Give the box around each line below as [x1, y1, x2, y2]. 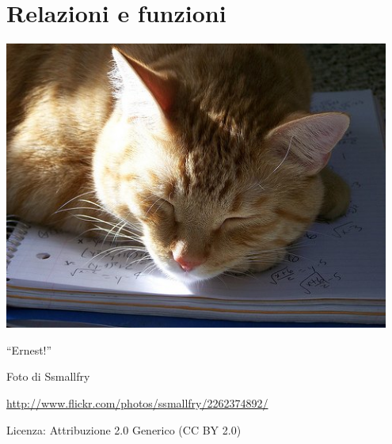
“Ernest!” [6, 341, 52, 358]
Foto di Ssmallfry [6, 368, 90, 385]
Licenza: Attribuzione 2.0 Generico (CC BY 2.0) [6, 421, 242, 438]
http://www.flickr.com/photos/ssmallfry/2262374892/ [6, 395, 268, 411]
